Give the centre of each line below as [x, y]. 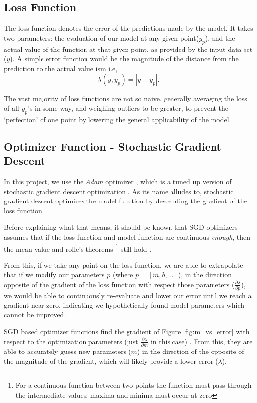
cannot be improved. [35, 315]
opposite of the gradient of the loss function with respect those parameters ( [119, 284]
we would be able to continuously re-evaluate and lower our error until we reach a [128, 295]
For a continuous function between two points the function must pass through [133, 385]
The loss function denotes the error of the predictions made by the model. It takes [128, 28]
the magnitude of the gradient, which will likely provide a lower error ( [111, 361]
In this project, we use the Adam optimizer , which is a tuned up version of [118, 181]
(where [123, 275]
